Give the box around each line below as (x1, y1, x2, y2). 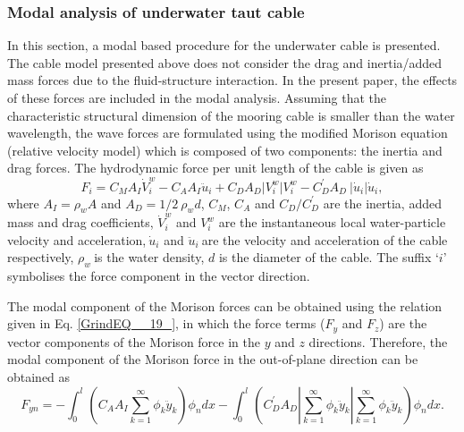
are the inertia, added (323, 193, 442, 212)
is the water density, (94, 248, 205, 267)
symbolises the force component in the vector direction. (7, 267, 310, 285)
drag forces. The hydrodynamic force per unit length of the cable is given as (7, 158, 424, 177)
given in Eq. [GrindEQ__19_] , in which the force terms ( (7, 314, 325, 333)
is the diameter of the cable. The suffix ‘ (218, 248, 439, 267)
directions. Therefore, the (308, 332, 448, 351)
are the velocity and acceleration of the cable (201, 230, 448, 249)
